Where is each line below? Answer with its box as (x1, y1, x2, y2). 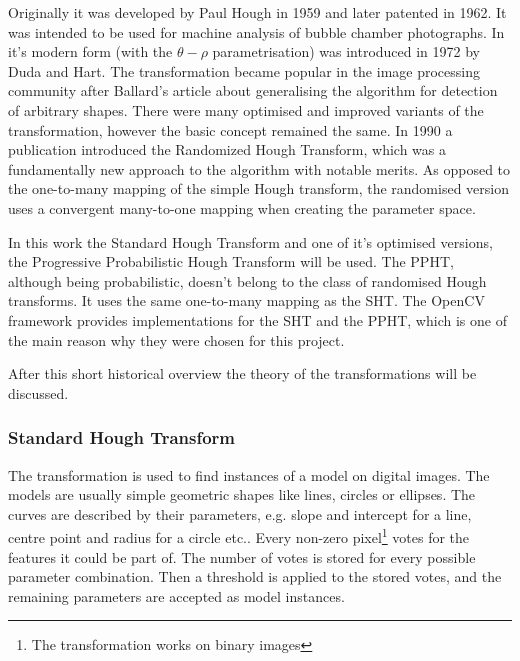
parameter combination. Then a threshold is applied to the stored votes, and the (8, 566, 502, 587)
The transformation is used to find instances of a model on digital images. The (8, 464, 490, 485)
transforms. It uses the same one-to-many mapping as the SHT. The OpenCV (8, 290, 485, 311)
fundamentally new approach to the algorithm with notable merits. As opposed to (8, 158, 511, 179)
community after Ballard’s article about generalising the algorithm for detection (8, 80, 498, 101)
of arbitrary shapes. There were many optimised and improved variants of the (8, 99, 484, 120)
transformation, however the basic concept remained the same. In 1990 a (8, 119, 453, 140)
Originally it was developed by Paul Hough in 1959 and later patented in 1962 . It (8, 2, 507, 22)
